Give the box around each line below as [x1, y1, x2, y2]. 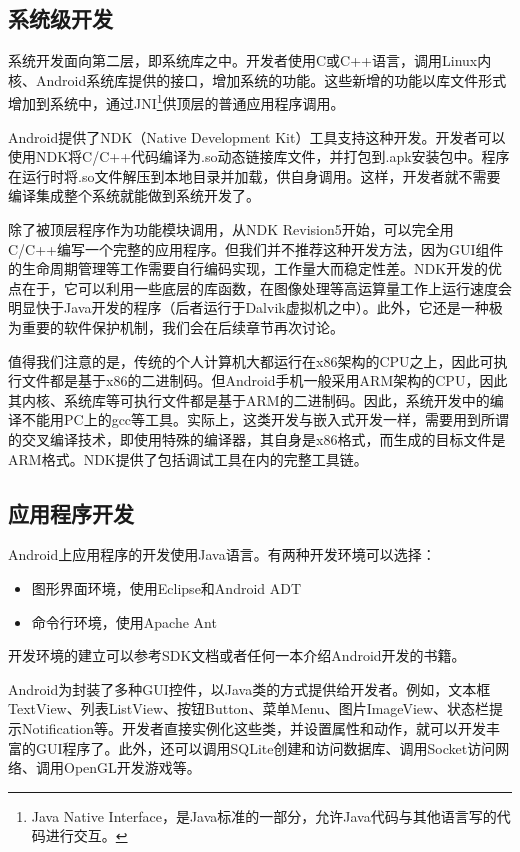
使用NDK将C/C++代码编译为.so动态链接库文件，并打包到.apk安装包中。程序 [8, 146, 510, 167]
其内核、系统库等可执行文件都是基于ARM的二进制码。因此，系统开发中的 [8, 389, 490, 410]
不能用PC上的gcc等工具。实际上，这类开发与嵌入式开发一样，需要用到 [21, 409, 482, 430]
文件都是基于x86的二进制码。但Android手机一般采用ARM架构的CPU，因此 [21, 370, 508, 391]
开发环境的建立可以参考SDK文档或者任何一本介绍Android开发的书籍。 [8, 645, 466, 666]
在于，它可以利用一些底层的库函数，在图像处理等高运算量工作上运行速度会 [21, 277, 512, 298]
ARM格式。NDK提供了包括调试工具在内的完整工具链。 [8, 448, 368, 469]
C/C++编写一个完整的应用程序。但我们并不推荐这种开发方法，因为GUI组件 [8, 238, 504, 259]
